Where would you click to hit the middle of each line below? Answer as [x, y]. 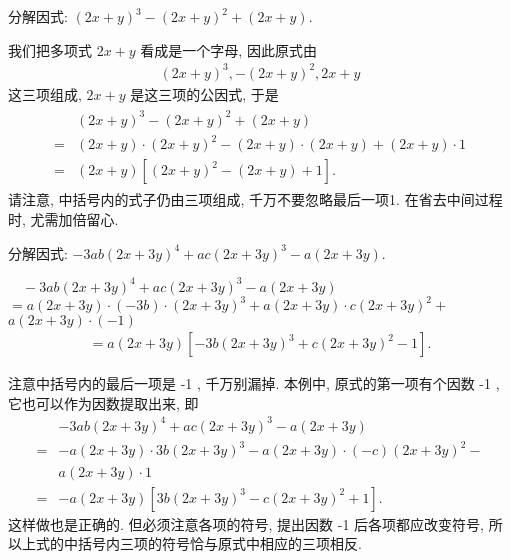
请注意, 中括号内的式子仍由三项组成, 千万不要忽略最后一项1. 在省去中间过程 [255, 199]
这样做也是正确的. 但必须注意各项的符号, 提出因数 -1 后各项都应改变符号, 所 [255, 523]
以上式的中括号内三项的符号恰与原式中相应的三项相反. [185, 543]
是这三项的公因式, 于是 [204, 93]
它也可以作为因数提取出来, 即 [103, 402]
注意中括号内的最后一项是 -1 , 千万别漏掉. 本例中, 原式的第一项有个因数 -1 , [254, 383]
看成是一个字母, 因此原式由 [228, 49]
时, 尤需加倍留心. [63, 219]
